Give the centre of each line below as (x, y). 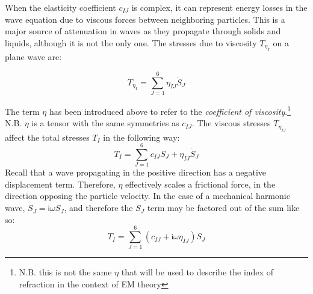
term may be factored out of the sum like (223, 208)
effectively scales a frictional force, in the (200, 184)
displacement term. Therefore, (60, 184)
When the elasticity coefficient (60, 7)
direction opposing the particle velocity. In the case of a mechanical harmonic (147, 196)
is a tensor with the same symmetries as (105, 123)
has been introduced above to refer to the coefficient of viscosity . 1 (170, 110)
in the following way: (141, 137)
